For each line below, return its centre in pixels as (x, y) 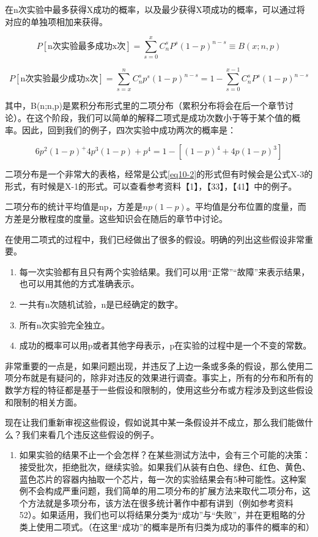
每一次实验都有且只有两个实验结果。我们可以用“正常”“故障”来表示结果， (165, 271)
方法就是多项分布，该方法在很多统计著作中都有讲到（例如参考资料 (161, 502)
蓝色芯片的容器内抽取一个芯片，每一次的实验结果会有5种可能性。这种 (158, 479)
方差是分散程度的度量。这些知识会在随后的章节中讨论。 (116, 218)
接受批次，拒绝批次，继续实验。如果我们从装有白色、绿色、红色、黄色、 (165, 466)
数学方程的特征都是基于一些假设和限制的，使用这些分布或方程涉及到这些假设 (159, 389)
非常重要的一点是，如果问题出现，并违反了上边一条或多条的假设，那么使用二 (159, 365)
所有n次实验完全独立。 (65, 324)
